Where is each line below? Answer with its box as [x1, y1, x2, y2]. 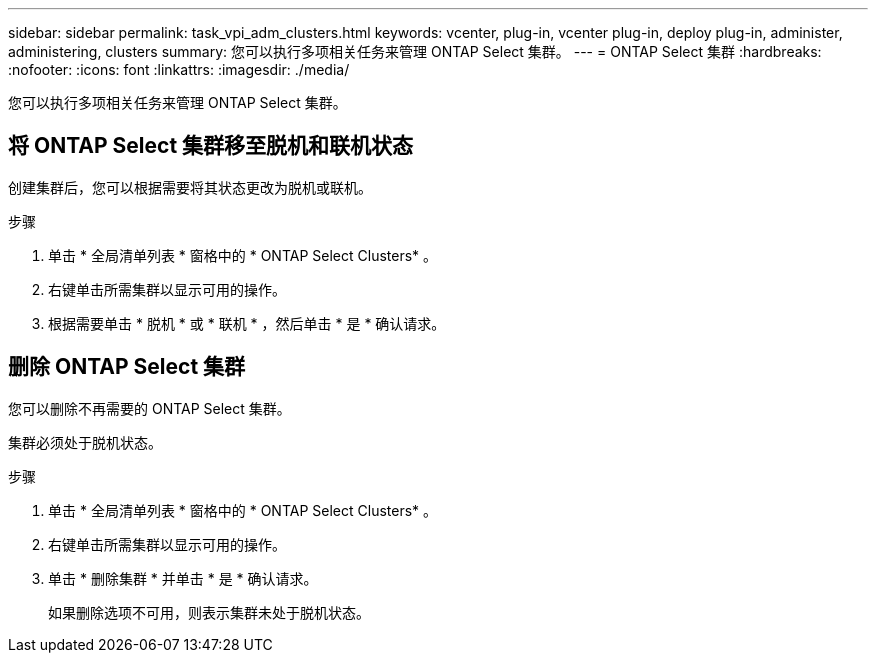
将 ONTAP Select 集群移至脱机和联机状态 [8, 133, 414, 159]
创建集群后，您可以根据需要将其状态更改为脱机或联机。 [8, 178, 372, 196]
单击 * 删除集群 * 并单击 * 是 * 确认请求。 [48, 569, 318, 587]
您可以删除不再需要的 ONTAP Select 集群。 [8, 399, 291, 417]
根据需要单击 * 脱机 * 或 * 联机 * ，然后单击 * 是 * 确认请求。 [48, 314, 446, 332]
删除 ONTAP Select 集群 [8, 354, 246, 380]
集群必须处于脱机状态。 [8, 433, 162, 451]
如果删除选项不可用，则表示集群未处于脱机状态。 [48, 603, 370, 621]
